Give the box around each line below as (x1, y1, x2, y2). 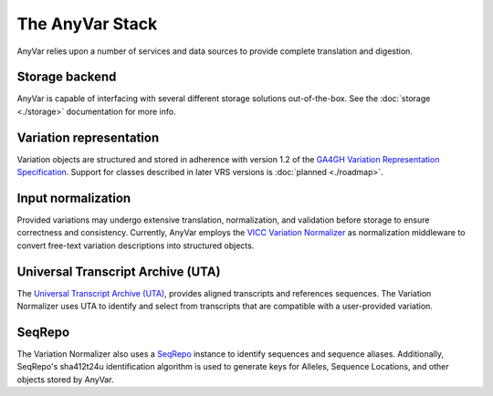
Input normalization (16, 190, 131, 205)
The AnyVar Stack (16, 14, 158, 34)
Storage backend (16, 69, 117, 85)
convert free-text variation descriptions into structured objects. (16, 240, 255, 251)
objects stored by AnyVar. (16, 374, 114, 385)
